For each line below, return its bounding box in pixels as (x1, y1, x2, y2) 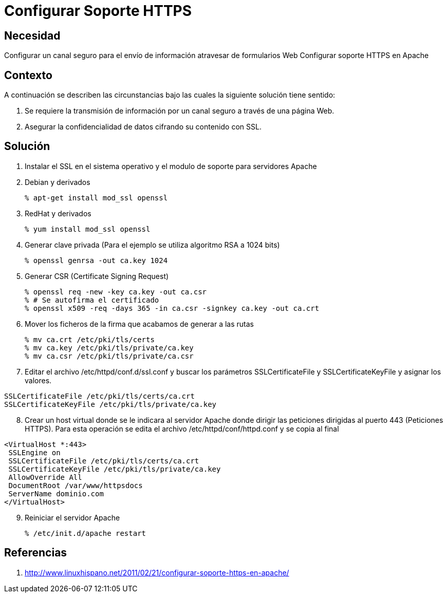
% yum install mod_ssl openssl (25, 225, 151, 233)
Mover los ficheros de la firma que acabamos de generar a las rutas (25, 319, 254, 328)
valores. (25, 376, 52, 385)
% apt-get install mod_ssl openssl (25, 193, 168, 202)
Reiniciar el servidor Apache (25, 513, 120, 522)
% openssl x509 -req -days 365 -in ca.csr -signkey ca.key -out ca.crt (25, 304, 320, 312)
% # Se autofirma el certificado (25, 295, 159, 304)
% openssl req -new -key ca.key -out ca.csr (25, 287, 207, 296)
